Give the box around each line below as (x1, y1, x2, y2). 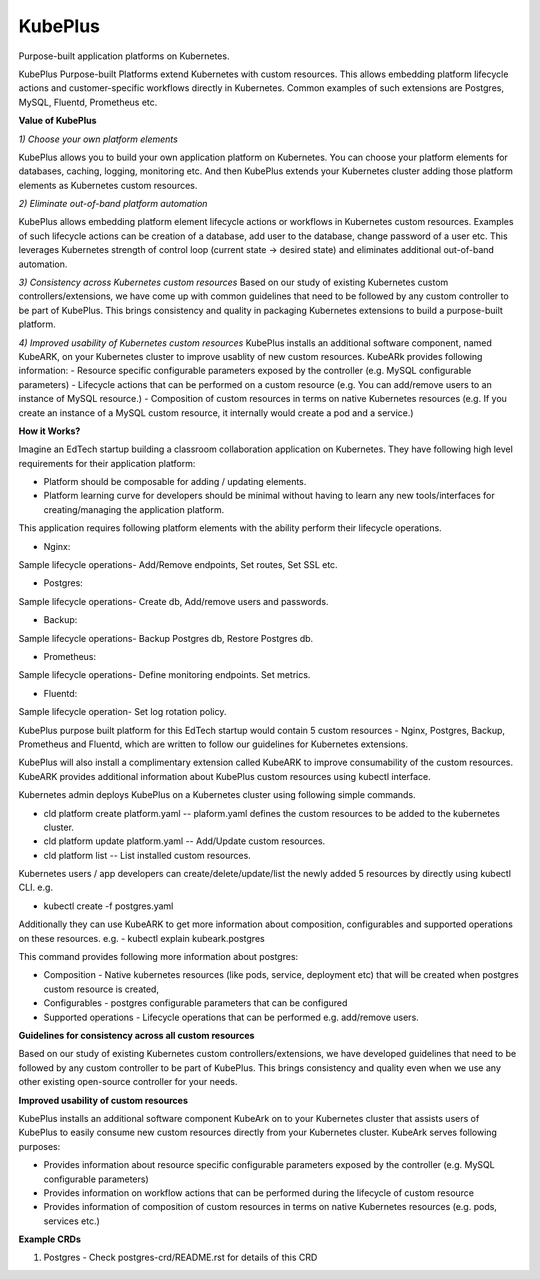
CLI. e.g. (18, 881, 54, 894)
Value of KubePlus (18, 115, 97, 127)
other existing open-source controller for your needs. (18, 1076, 238, 1088)
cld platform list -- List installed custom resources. (43, 849, 252, 861)
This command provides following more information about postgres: (18, 951, 299, 963)
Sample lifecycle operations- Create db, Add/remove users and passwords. (18, 595, 329, 607)
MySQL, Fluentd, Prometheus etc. (18, 96, 158, 108)
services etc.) (43, 1215, 100, 1227)
